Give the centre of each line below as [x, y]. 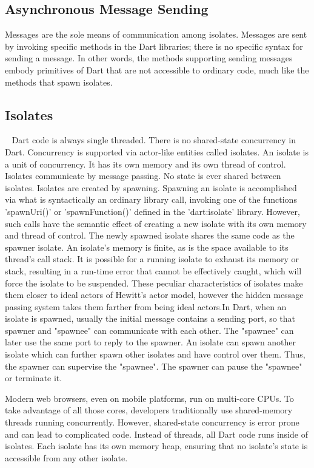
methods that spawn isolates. [59, 82]
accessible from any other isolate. [66, 457]
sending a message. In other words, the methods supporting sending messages [149, 58]
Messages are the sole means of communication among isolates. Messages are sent [156, 34]
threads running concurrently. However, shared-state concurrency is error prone [152, 422]
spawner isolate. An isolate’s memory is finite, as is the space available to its [147, 247]
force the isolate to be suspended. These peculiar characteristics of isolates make [154, 283]
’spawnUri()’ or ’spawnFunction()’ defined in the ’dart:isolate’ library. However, [152, 211]
